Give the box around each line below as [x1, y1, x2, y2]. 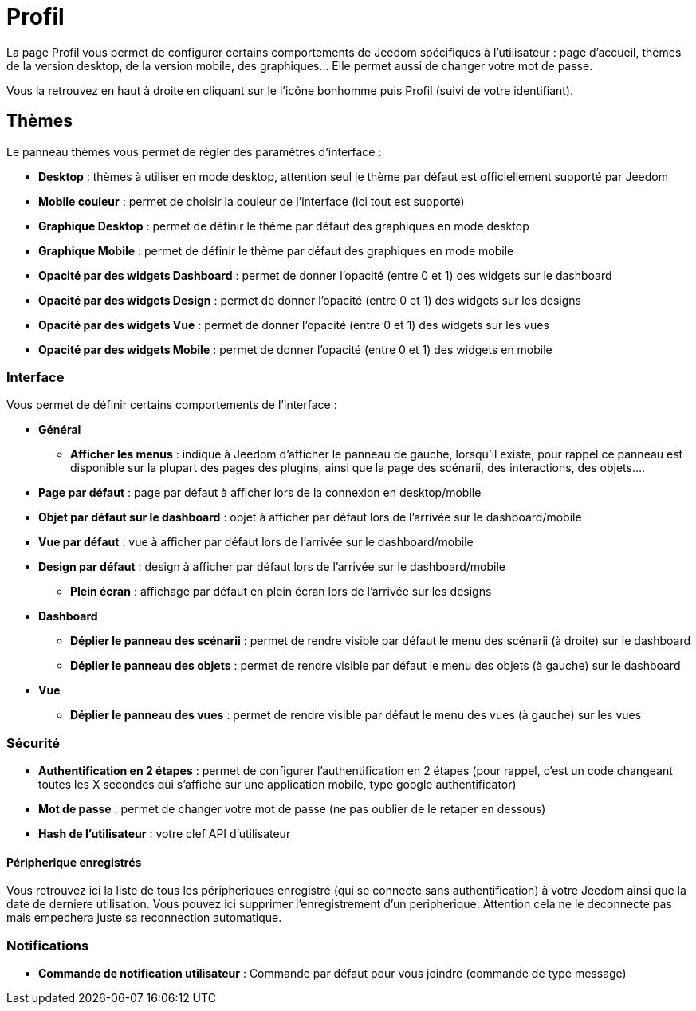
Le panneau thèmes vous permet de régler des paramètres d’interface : [6, 144, 382, 159]
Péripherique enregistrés [6, 855, 142, 869]
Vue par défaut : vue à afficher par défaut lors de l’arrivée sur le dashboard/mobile [38, 535, 474, 549]
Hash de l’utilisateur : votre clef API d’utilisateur [38, 827, 291, 841]
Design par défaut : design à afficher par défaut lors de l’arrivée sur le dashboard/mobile [38, 560, 505, 574]
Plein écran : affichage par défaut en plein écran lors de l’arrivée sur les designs [70, 584, 492, 599]
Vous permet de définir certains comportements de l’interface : [6, 398, 337, 412]
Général [38, 423, 81, 437]
